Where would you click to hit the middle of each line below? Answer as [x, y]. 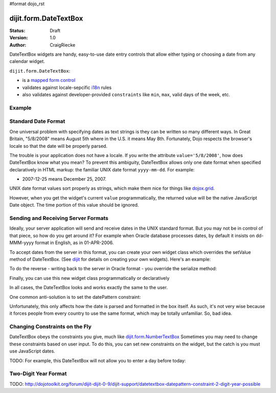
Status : [17, 30]
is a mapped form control [49, 80]
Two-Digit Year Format [38, 374]
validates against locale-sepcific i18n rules [67, 88]
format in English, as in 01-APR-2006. [74, 243]
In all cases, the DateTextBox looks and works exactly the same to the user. [89, 288]
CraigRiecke [63, 45]
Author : [18, 45]
